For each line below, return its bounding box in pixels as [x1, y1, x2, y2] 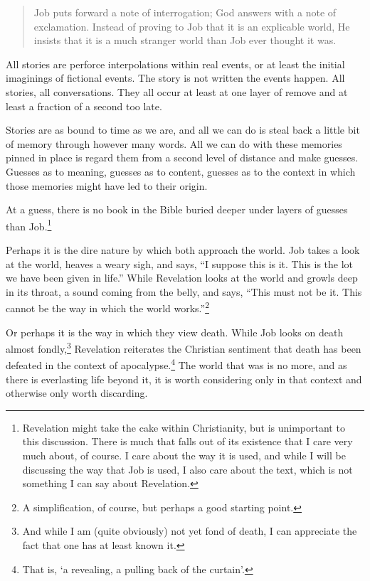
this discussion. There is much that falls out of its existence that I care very [22, 434, 353, 449]
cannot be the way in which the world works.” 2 [6, 299, 209, 315]
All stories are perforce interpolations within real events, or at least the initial [6, 56, 345, 71]
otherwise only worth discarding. [6, 385, 148, 400]
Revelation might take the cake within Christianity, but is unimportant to [22, 420, 345, 435]
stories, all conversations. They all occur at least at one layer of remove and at [6, 84, 348, 99]
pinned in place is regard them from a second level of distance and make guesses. [6, 150, 359, 165]
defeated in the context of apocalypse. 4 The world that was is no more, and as [6, 356, 347, 373]
